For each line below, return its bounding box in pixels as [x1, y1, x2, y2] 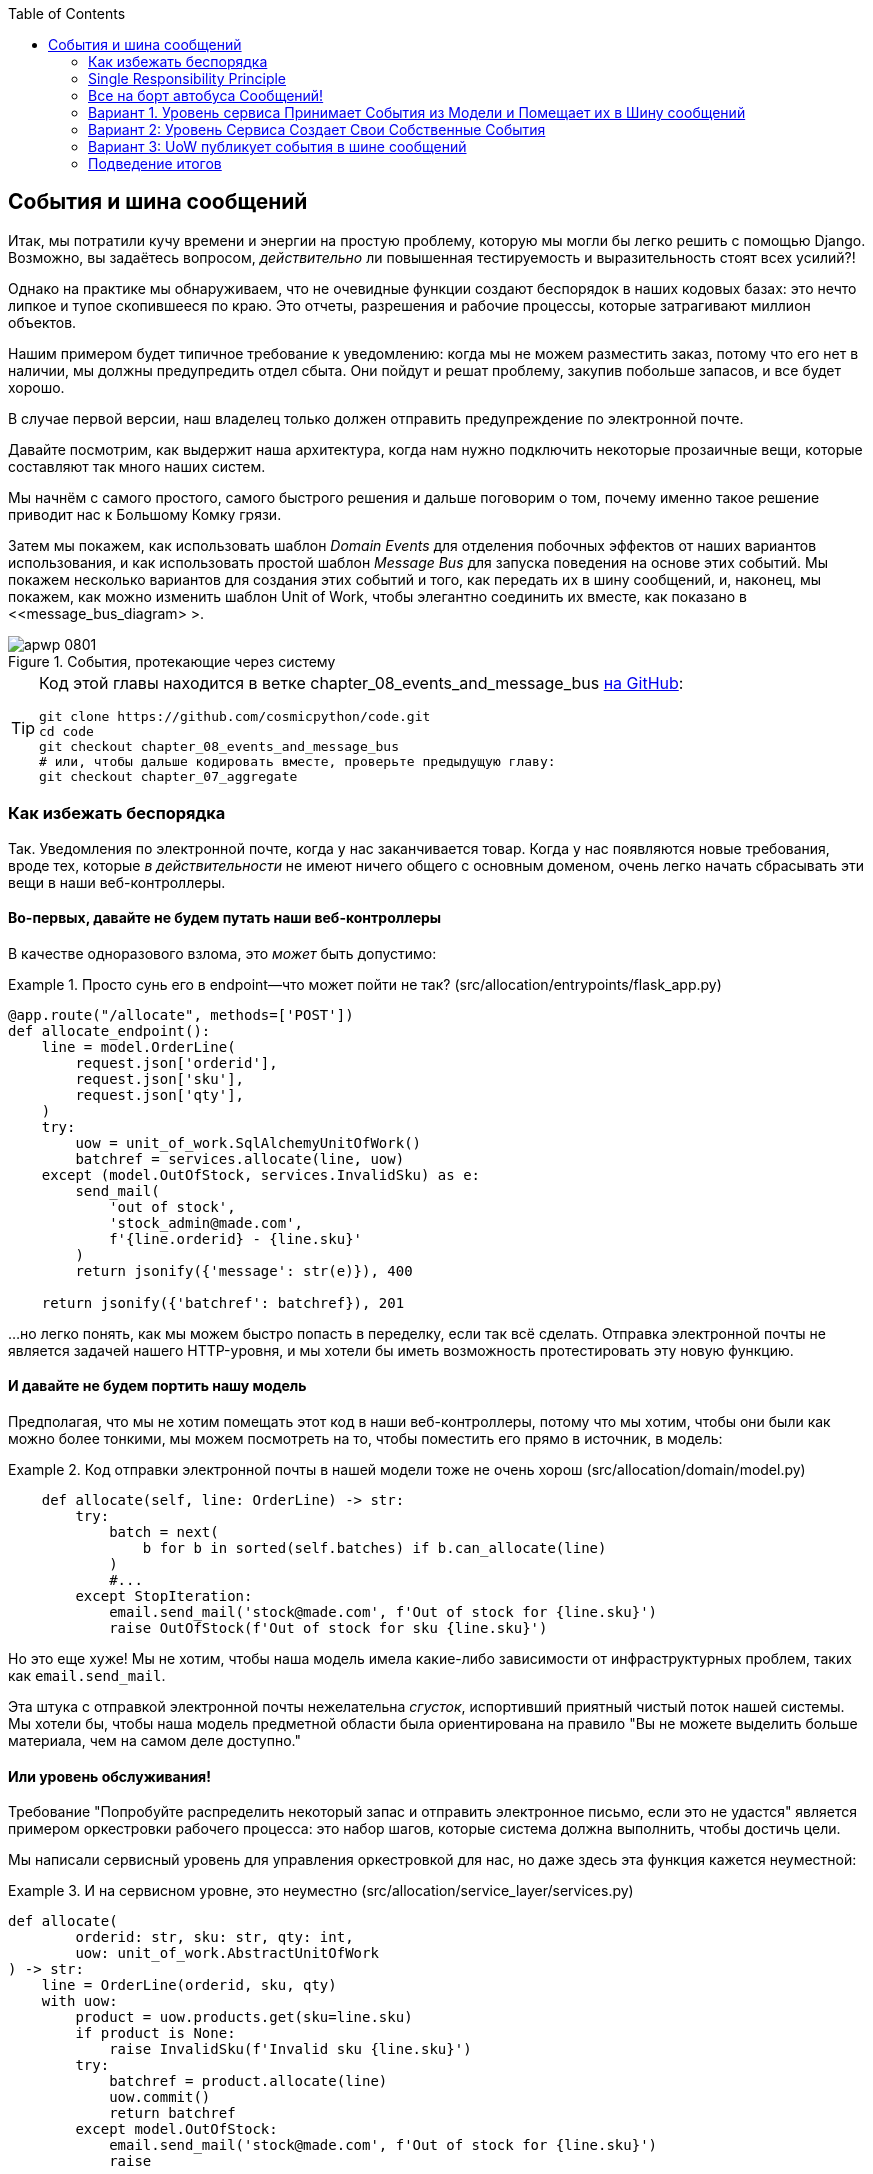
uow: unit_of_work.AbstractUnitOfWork [75, 1945, 379, 1962]
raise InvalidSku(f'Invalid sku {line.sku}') [109, 2041, 472, 2058]
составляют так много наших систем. [8, 457, 266, 475]
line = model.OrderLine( [41, 1038, 236, 1055]
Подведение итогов [88, 155, 222, 172]
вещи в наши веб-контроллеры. [8, 873, 226, 891]
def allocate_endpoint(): [8, 1022, 211, 1039]
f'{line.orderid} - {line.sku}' [109, 1230, 363, 1247]
